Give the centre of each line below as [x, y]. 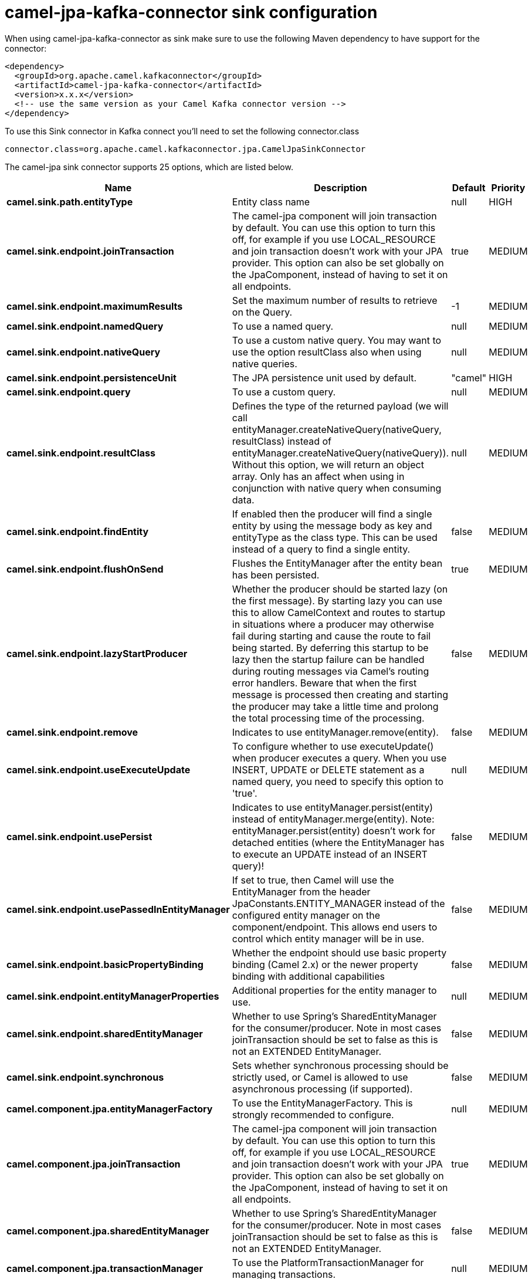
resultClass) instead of [282, 441]
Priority [508, 187]
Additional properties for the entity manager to [334, 990]
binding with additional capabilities [309, 976]
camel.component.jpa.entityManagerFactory [110, 1109]
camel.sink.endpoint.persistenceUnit [92, 378]
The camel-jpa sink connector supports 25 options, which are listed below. [149, 167]
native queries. [265, 363]
